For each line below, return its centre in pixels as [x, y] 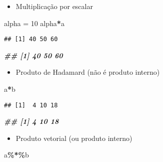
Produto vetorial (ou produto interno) [74, 138]
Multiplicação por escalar [54, 6]
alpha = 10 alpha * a [34, 23]
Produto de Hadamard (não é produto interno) [88, 72]
